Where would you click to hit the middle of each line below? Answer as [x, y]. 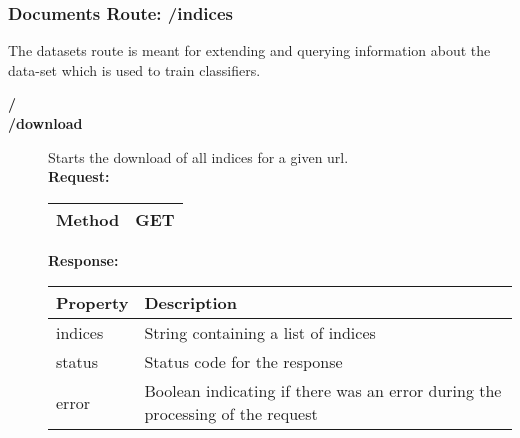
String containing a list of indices [260, 333]
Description [191, 303]
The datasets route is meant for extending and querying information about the [249, 50]
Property [92, 303]
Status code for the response [243, 362]
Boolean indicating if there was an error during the [323, 391]
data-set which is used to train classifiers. [134, 69]
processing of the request [231, 414]
